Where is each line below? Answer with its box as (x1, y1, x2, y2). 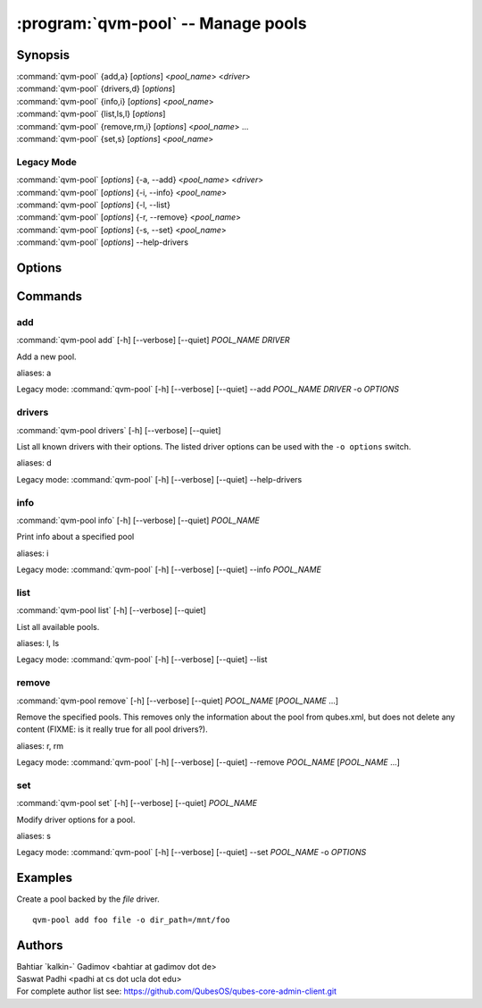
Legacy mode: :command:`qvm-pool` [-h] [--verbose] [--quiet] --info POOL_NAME (16, 564, 321, 575)
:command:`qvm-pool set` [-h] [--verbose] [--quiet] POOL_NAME (16, 798, 258, 809)
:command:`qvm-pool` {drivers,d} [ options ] (16, 83, 176, 94)
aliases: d (16, 458, 52, 468)
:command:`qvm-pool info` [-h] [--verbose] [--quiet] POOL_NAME (16, 515, 261, 525)
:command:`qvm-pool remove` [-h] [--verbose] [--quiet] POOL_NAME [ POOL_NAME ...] (16, 695, 339, 706)
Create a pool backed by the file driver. (16, 894, 160, 904)
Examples (16, 870, 73, 886)
